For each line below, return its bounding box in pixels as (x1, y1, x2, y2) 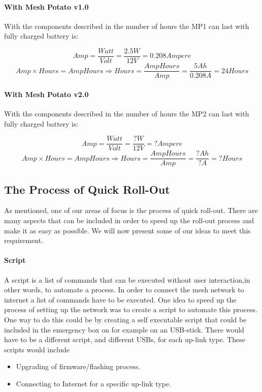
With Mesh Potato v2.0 (4, 88, 89, 99)
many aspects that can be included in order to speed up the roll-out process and (4, 215, 254, 226)
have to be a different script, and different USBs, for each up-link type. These (4, 334, 246, 345)
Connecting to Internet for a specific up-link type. (16, 378, 171, 388)
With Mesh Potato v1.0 (4, 1, 89, 12)
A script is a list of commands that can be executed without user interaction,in (4, 274, 250, 285)
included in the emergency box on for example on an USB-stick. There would (4, 324, 244, 335)
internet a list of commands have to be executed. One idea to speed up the (4, 294, 237, 305)
